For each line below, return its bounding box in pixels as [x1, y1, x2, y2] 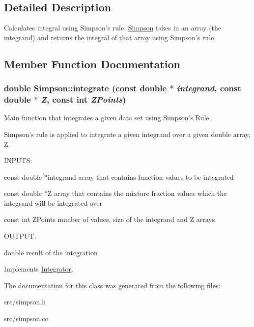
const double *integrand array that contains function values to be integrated [4, 171, 234, 182]
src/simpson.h [4, 297, 46, 307]
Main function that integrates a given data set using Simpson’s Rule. [4, 112, 211, 123]
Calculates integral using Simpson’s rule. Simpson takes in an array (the [4, 23, 222, 33]
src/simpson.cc [4, 313, 48, 324]
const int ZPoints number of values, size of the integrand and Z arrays [4, 214, 215, 224]
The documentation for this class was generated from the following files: [4, 280, 221, 290]
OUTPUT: [4, 231, 36, 241]
